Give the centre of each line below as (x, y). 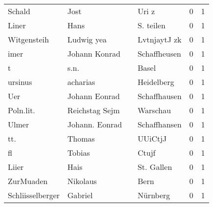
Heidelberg (156, 82)
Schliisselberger (34, 195)
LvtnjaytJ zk (160, 39)
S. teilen (151, 25)
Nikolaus (82, 181)
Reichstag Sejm (94, 110)
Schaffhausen (160, 96)
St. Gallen (155, 167)
